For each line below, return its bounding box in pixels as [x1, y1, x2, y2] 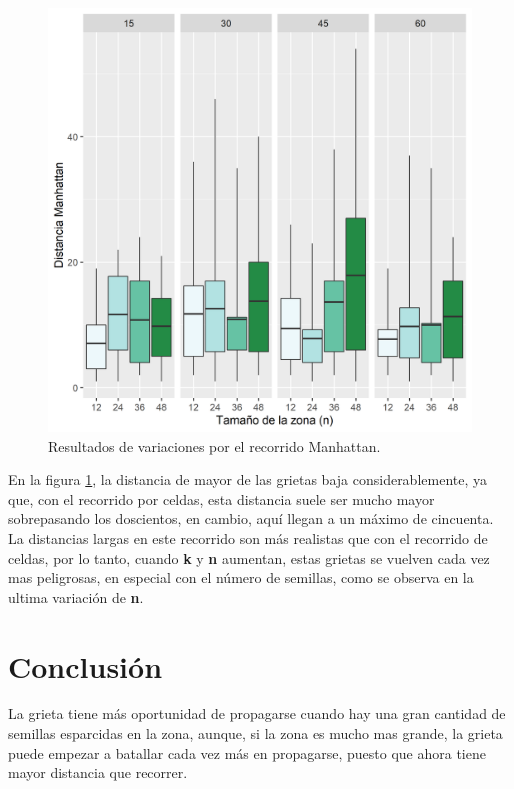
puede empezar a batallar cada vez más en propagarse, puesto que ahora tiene [8, 742, 486, 763]
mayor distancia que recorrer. [8, 762, 188, 783]
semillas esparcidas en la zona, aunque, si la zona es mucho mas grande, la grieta [8, 723, 503, 744]
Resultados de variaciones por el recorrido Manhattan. [48, 435, 381, 456]
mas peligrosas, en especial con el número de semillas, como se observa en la [8, 567, 474, 588]
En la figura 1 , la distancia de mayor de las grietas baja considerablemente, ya [8, 469, 487, 490]
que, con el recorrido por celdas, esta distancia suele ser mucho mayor [8, 488, 435, 509]
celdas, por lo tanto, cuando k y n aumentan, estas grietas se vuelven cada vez [8, 547, 490, 568]
